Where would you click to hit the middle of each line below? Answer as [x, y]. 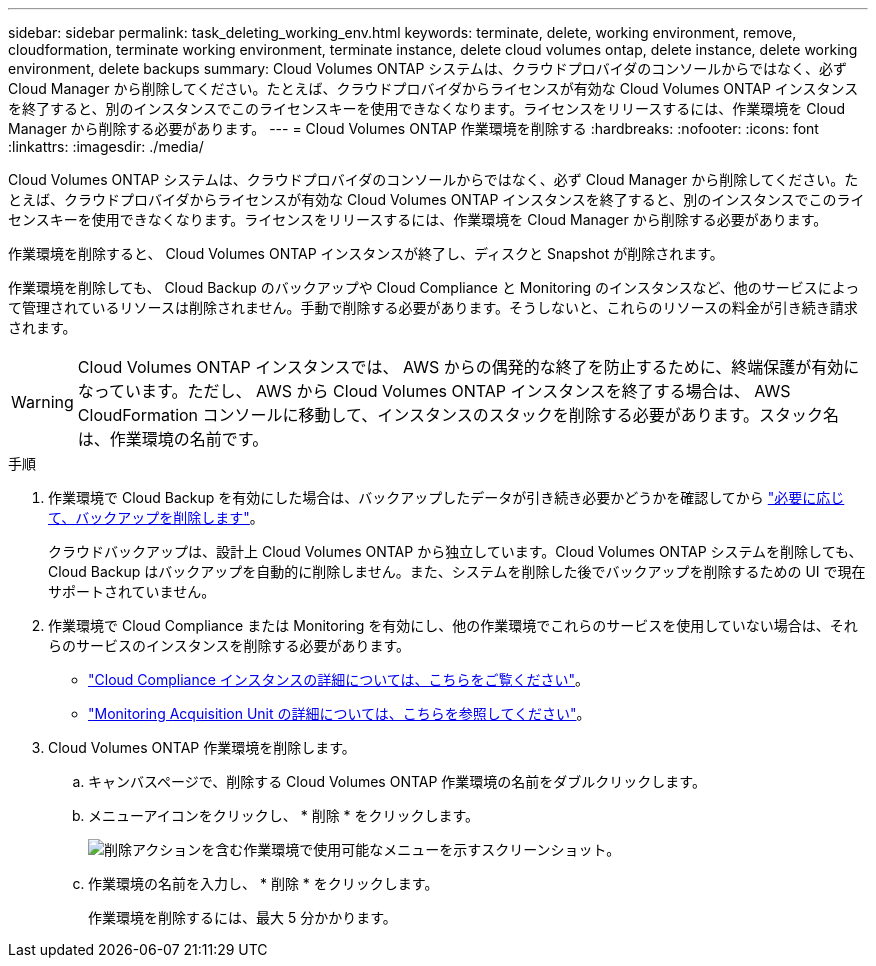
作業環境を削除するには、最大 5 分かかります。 [242, 917]
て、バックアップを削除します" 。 [156, 517]
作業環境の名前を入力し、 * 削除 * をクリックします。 [263, 883]
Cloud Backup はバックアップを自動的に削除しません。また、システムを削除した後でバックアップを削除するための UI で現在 [457, 571]
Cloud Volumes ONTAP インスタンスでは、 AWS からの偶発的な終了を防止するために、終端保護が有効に [468, 367]
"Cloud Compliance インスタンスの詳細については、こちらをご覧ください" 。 [339, 679]
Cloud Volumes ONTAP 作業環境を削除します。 [202, 747]
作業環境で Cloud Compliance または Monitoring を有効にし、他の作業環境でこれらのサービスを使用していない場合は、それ [453, 625]
